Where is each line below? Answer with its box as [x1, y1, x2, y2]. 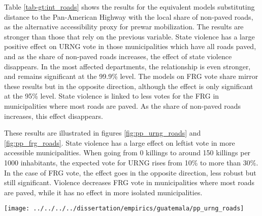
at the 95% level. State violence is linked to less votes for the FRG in [4, 91, 219, 101]
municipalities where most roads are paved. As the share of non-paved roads [4, 100, 241, 111]
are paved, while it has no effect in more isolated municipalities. [4, 187, 203, 197]
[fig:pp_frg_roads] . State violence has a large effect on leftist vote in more [4, 137, 235, 148]
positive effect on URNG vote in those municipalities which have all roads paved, [4, 41, 256, 52]
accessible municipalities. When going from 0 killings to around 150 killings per [4, 147, 251, 158]
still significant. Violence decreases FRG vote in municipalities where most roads [4, 177, 255, 188]
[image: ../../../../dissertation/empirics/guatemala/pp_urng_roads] [4, 205, 244, 212]
